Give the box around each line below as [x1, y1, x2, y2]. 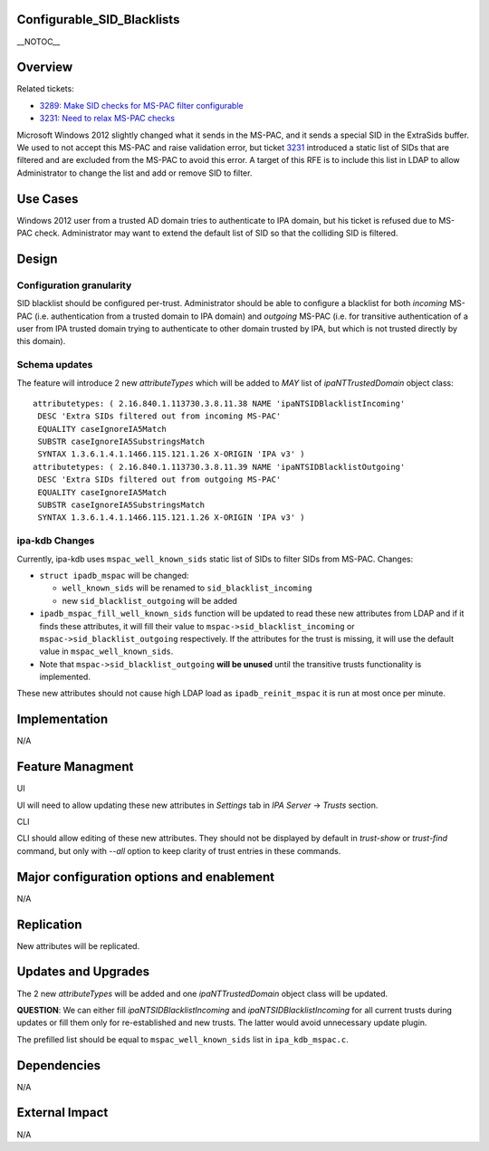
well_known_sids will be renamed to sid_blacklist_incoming [62, 582, 312, 593]
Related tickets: [16, 83, 74, 94]
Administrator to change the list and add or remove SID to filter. [16, 168, 253, 178]
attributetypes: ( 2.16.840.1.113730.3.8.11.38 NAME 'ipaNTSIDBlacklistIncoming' [33, 398, 406, 408]
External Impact [16, 1105, 109, 1120]
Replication [16, 916, 82, 932]
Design [16, 251, 58, 266]
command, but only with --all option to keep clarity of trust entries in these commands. [16, 845, 341, 856]
